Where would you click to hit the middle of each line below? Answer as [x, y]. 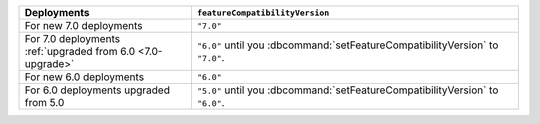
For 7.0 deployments [72, 38]
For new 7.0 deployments [83, 25]
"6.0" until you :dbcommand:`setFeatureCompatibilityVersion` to [347, 45]
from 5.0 [44, 102]
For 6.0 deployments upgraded [97, 90]
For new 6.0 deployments [84, 77]
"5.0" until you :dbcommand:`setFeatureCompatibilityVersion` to [347, 90]
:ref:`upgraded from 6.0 [80, 51]
